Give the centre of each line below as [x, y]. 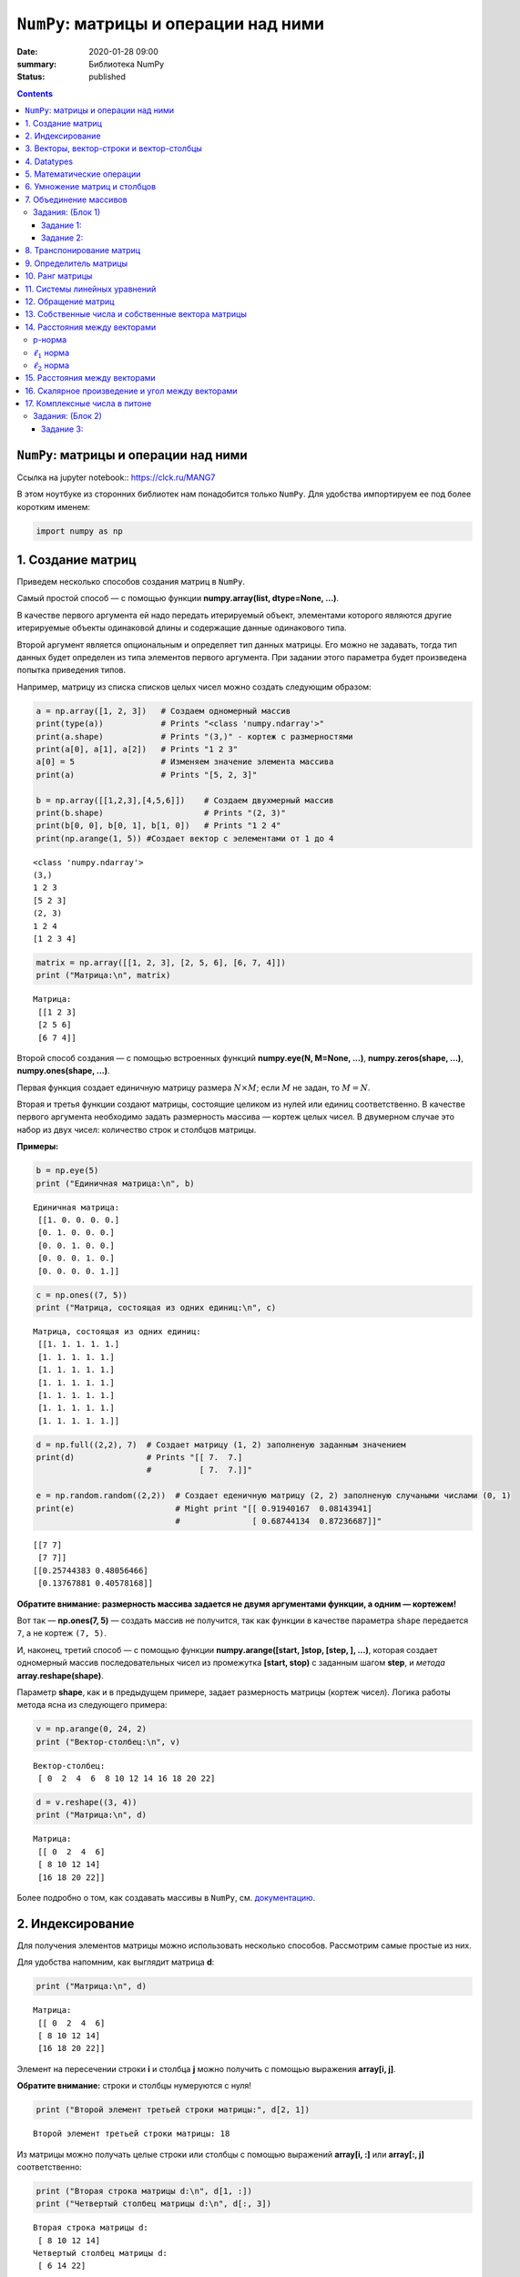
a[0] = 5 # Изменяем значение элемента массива [185, 762]
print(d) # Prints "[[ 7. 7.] [139, 1458]
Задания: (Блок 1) [67, 212]
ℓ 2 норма [51, 366]
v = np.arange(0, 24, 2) [92, 1729]
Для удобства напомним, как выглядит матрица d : [116, 1962]
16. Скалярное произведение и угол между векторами [131, 391]
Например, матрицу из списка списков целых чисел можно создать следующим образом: [194, 687]
